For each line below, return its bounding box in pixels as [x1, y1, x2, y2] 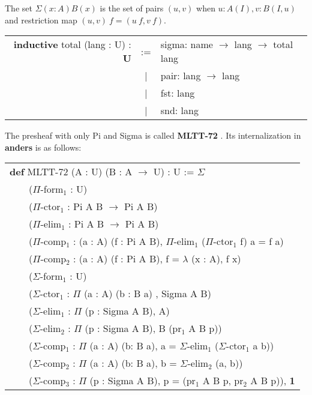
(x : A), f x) [191, 252, 241, 266]
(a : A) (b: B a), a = [89, 339, 176, 353]
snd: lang [160, 103, 199, 118]
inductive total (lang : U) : [13, 37, 131, 52]
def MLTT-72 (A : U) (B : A [10, 164, 133, 179]
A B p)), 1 [250, 373, 295, 388]
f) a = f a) [240, 234, 284, 249]
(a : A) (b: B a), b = [89, 356, 177, 370]
